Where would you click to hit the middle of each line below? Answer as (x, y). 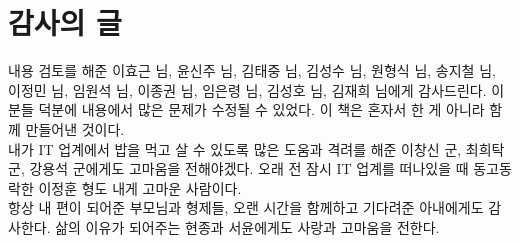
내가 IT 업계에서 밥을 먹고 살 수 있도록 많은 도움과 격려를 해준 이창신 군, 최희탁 (256, 148)
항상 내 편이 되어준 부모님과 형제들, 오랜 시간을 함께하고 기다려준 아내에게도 (246, 207)
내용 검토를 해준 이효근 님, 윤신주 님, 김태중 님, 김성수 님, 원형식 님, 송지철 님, (252, 70)
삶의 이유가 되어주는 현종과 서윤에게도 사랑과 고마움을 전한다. (247, 226)
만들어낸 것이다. (75, 128)
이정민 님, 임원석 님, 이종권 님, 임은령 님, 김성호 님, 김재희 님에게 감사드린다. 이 (256, 89)
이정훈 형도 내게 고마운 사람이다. (140, 187)
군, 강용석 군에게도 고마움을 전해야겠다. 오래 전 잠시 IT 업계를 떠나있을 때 (238, 168)
